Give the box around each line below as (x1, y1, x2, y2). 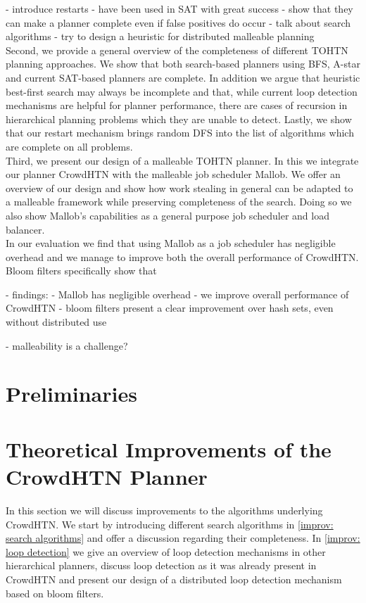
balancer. (6, 222, 45, 236)
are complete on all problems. (6, 139, 133, 153)
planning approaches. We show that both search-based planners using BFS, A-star (6, 56, 360, 71)
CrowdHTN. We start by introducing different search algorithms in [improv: (6, 516, 334, 531)
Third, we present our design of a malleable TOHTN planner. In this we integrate (6, 153, 359, 167)
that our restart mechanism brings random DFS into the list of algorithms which (6, 125, 354, 140)
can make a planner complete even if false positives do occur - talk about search (6, 15, 351, 30)
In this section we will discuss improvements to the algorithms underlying (6, 502, 323, 517)
